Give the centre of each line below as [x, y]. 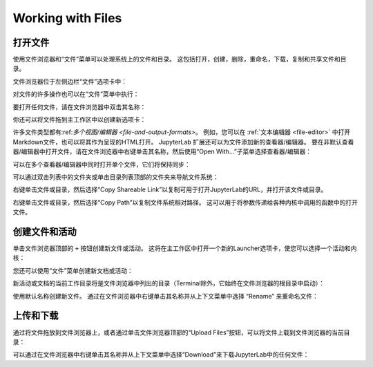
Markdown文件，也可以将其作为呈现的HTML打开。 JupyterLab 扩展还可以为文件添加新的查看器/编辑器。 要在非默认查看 [183, 142]
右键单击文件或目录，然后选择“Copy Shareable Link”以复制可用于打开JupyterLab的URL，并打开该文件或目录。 [170, 189]
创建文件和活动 [45, 232]
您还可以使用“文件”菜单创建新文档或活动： [73, 270]
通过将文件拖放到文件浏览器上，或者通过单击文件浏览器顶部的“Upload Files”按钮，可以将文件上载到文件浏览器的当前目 [181, 332]
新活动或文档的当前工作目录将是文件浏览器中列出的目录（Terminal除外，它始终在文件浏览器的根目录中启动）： [169, 283]
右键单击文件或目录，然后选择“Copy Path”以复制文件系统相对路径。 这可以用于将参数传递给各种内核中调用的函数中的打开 [185, 202]
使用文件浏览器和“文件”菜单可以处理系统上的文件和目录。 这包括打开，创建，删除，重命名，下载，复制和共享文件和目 [180, 59]
